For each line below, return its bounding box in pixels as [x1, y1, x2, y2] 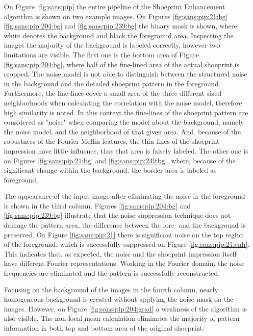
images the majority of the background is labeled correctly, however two [4, 40, 220, 50]
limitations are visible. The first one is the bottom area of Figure [4, 49, 199, 59]
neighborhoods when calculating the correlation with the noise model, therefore [4, 97, 242, 107]
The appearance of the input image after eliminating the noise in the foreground [4, 191, 245, 201]
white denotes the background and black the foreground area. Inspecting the [4, 30, 234, 40]
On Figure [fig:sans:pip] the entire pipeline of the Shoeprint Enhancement [4, 1, 225, 11]
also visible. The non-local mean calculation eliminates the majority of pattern [4, 313, 240, 323]
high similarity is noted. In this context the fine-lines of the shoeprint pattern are [4, 107, 248, 117]
